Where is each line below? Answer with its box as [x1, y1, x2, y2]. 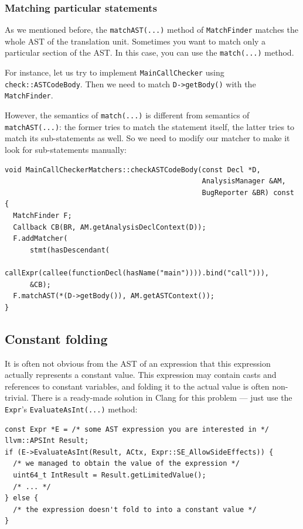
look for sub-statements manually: [5, 144, 127, 155]
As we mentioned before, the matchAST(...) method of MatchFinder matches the [5, 23, 298, 36]
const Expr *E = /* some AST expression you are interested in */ [5, 425, 270, 434]
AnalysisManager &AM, [202, 177, 286, 186]
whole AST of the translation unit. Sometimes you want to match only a [5, 35, 266, 47]
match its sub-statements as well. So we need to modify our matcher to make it [5, 132, 290, 144]
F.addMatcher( [13, 234, 68, 243]
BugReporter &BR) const [202, 188, 294, 197]
